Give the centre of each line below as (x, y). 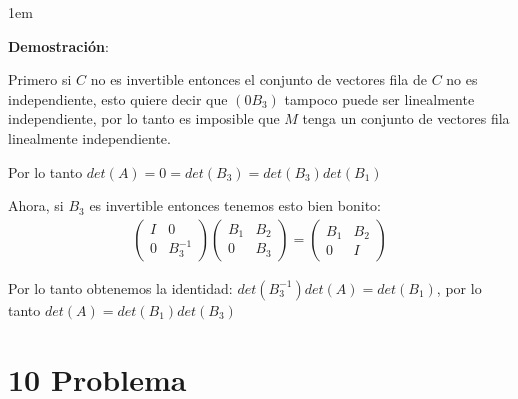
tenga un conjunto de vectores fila (406, 118)
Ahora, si (36, 205)
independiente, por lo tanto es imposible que (144, 118)
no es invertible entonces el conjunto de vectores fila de (258, 79)
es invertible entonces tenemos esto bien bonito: (235, 205)
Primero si (40, 79)
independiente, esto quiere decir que (118, 98)
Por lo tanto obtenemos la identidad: (120, 287)
